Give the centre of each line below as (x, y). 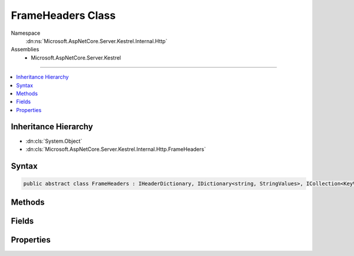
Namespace (26, 33)
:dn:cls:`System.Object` (54, 141)
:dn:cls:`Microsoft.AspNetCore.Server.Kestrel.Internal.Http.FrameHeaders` (116, 149)
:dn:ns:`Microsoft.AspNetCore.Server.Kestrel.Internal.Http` (96, 41)
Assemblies (25, 50)
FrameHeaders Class (63, 15)
